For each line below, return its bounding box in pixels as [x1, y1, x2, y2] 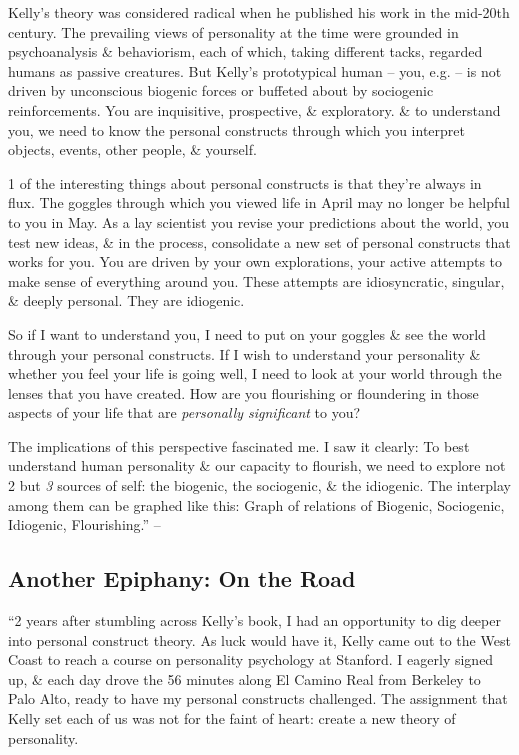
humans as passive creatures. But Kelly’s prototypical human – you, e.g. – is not [8, 60, 502, 81]
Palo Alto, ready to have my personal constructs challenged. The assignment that [8, 688, 508, 709]
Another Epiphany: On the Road [8, 563, 356, 594]
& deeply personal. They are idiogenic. [8, 290, 245, 311]
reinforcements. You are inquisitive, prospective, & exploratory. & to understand [8, 99, 501, 120]
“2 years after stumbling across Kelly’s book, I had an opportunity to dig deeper [8, 610, 501, 631]
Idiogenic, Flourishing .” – [8, 514, 161, 535]
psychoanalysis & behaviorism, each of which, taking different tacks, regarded [8, 41, 483, 62]
